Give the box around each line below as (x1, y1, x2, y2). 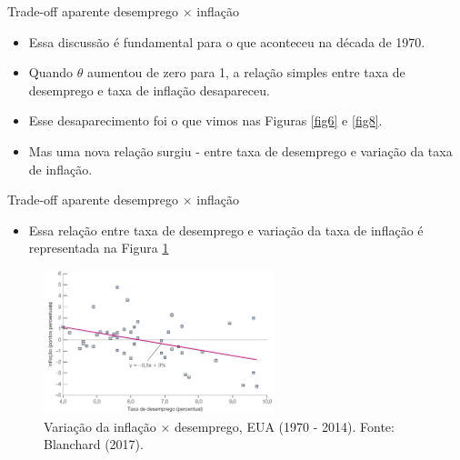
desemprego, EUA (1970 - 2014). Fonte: (174, 416, 395, 435)
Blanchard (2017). (44, 435, 144, 454)
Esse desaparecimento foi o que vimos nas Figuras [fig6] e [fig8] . (28, 111, 383, 130)
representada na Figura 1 (28, 238, 169, 257)
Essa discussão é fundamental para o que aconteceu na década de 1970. (28, 32, 425, 51)
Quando (28, 63, 74, 82)
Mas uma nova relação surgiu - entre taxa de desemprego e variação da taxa (28, 141, 453, 160)
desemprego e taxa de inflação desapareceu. (28, 80, 270, 99)
